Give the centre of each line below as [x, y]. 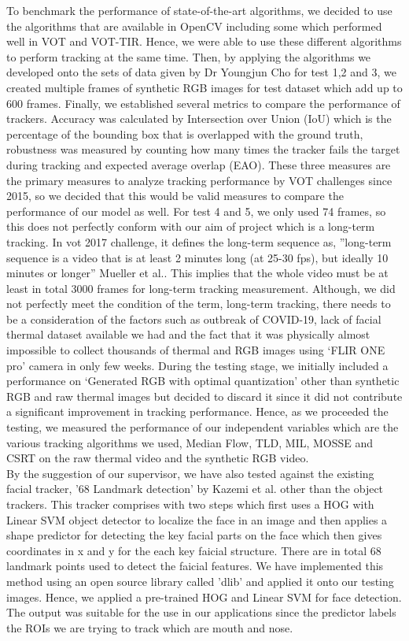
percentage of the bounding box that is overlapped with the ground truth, [185, 133]
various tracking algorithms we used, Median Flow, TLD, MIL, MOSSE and [190, 442]
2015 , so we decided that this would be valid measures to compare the [175, 196]
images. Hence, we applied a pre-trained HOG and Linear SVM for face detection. [204, 597]
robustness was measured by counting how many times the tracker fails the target [203, 149]
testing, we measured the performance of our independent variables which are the [203, 427]
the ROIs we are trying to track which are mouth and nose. [150, 627]
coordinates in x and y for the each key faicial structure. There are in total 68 [194, 550]
